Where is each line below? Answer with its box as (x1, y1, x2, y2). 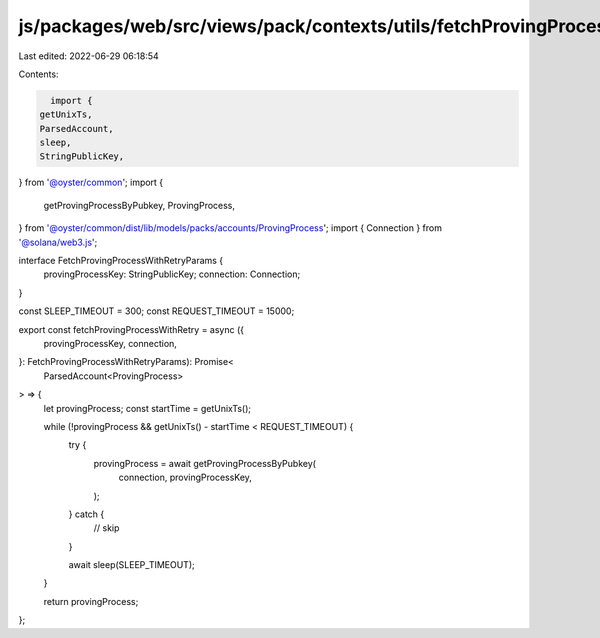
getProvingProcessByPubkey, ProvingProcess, (43, 199, 235, 211)
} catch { (68, 508, 105, 520)
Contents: (18, 68, 59, 80)
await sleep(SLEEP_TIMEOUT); (68, 559, 195, 571)
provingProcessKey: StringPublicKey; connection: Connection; (43, 268, 301, 280)
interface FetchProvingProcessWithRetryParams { (18, 255, 224, 267)
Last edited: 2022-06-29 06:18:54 (18, 50, 159, 62)
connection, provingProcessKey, (118, 471, 252, 484)
